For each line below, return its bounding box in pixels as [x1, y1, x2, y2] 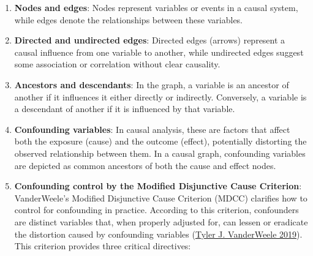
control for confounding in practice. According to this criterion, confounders [14, 203, 299, 216]
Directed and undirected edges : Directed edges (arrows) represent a [14, 34, 285, 47]
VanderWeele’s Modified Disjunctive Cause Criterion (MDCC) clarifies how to [14, 191, 307, 204]
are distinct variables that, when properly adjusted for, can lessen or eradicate [14, 215, 308, 228]
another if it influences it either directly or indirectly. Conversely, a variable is [14, 90, 307, 103]
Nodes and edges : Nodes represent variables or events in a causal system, [14, 1, 298, 13]
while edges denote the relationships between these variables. [14, 13, 243, 26]
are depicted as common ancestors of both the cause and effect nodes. [14, 159, 276, 171]
